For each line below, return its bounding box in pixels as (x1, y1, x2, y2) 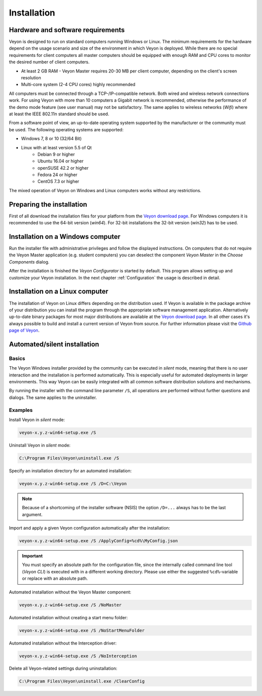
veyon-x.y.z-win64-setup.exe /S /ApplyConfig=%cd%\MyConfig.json (19, 538, 178, 544)
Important (22, 553, 43, 559)
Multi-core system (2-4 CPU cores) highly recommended (21, 82, 136, 88)
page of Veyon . (9, 327, 40, 333)
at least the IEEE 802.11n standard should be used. (9, 111, 109, 117)
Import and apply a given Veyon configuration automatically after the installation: (9, 525, 170, 531)
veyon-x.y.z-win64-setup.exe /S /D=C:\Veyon (19, 481, 127, 486)
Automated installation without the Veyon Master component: (9, 589, 131, 595)
